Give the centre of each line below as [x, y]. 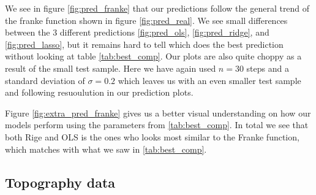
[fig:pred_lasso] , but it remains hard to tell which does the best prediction [144, 44]
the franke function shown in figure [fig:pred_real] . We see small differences [146, 20]
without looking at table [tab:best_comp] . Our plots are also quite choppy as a [153, 56]
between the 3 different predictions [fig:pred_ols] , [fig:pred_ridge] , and [137, 32]
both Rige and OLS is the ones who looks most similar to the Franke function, [152, 136]
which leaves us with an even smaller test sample [209, 80]
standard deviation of [45, 80]
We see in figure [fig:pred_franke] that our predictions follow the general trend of [157, 8]
